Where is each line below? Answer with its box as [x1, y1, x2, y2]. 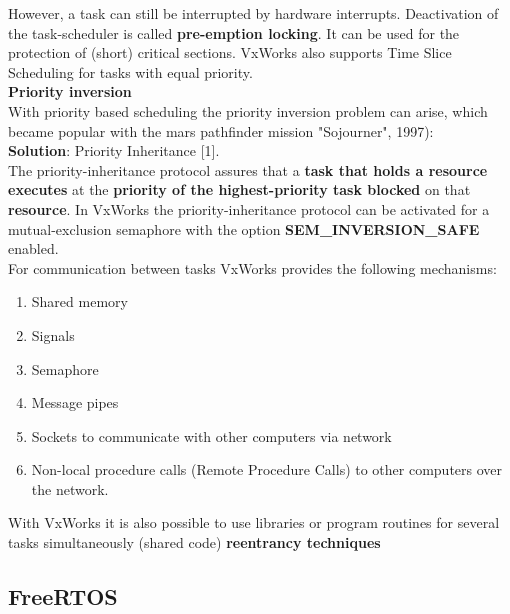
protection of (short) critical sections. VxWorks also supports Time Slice [8, 42, 452, 63]
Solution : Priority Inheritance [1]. [8, 140, 220, 161]
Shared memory [31, 291, 128, 312]
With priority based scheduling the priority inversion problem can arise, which [8, 100, 488, 121]
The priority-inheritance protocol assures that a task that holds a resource [8, 159, 488, 180]
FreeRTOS [8, 581, 118, 612]
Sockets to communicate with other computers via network [31, 425, 392, 446]
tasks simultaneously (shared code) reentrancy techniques [8, 532, 381, 553]
